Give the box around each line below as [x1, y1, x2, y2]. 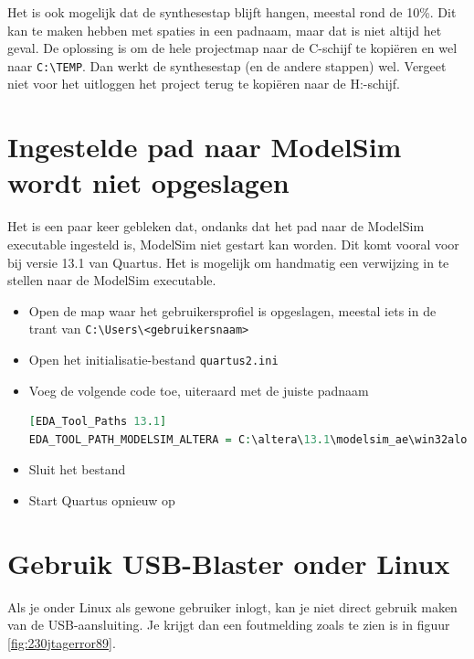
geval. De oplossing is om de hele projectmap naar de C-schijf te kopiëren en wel [7, 38, 458, 58]
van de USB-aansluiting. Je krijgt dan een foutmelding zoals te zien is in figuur [7, 615, 450, 634]
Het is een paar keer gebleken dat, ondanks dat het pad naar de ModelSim [7, 217, 425, 236]
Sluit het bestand [28, 460, 126, 479]
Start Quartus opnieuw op [28, 491, 175, 509]
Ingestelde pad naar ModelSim [7, 128, 402, 165]
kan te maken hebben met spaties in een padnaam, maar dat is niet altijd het [7, 20, 442, 39]
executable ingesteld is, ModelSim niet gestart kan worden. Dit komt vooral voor [7, 234, 459, 253]
